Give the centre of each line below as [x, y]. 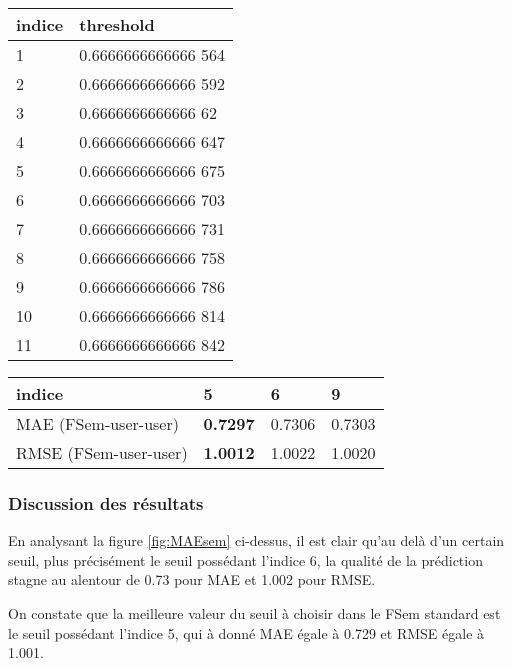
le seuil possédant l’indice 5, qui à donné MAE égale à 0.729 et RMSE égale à [246, 632]
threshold [117, 24]
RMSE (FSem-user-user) [102, 452]
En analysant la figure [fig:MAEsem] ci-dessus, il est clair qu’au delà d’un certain [256, 540]
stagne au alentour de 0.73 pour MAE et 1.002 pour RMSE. [192, 579]
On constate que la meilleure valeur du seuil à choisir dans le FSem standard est [254, 613]
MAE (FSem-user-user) [97, 423]
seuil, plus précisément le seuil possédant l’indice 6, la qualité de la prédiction [245, 559]
